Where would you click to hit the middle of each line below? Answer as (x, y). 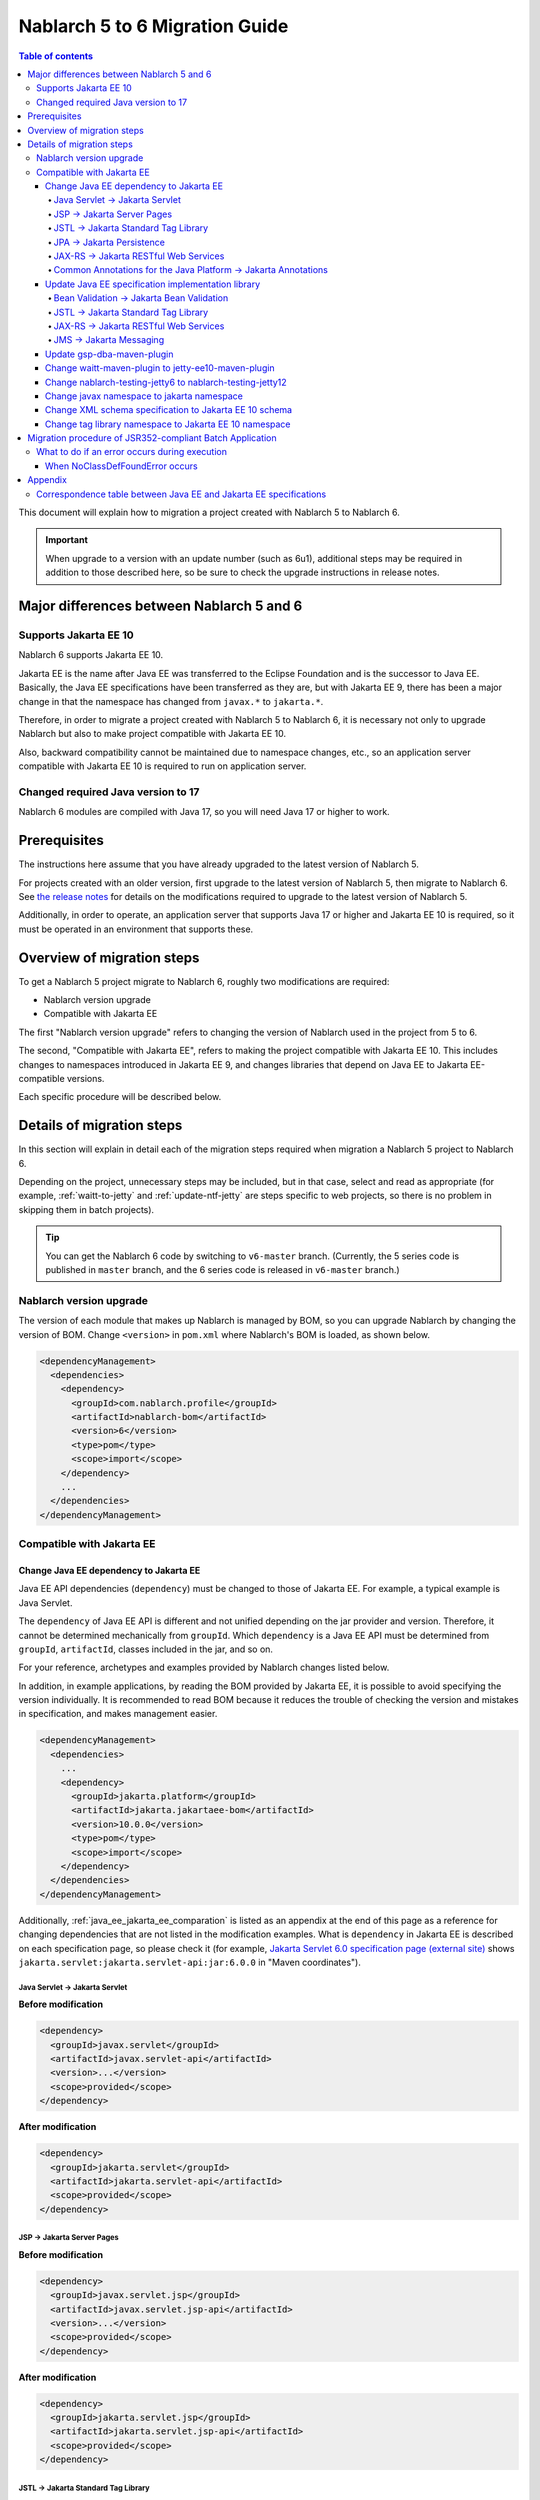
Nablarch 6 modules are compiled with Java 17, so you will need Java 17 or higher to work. (204, 812)
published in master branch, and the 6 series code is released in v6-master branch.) (222, 1269)
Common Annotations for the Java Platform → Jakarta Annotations (191, 270)
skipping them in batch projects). (86, 1209)
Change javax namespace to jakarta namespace (144, 396)
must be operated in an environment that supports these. (136, 929)
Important (67, 540)
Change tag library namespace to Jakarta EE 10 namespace (168, 424)
